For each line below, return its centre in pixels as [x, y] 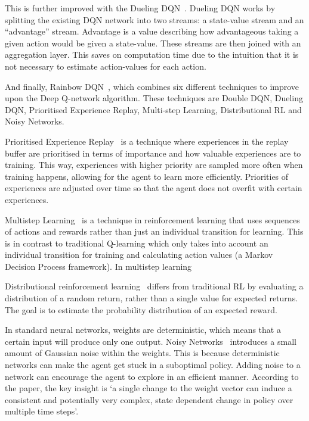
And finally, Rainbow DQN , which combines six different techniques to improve [152, 86]
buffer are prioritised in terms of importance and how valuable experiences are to [153, 153]
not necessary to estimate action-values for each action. [106, 66]
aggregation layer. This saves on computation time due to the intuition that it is [152, 54]
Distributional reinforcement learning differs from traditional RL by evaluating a [154, 286]
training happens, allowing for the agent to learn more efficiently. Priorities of [147, 176]
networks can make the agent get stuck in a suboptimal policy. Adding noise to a [153, 365]
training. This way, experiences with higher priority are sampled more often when [154, 165]
